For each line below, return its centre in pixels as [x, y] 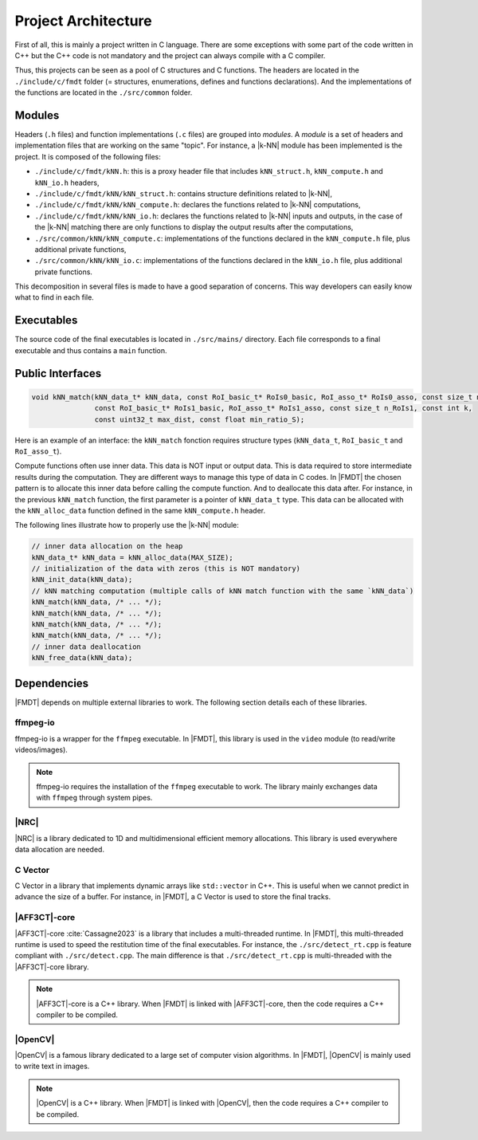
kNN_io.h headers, [67, 183]
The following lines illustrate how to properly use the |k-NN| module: [127, 525]
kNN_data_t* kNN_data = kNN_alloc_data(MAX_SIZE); [133, 557]
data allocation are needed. [60, 849]
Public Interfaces [58, 373]
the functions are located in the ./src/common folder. [104, 92]
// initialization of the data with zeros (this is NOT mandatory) [166, 569]
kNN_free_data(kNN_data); [82, 658]
